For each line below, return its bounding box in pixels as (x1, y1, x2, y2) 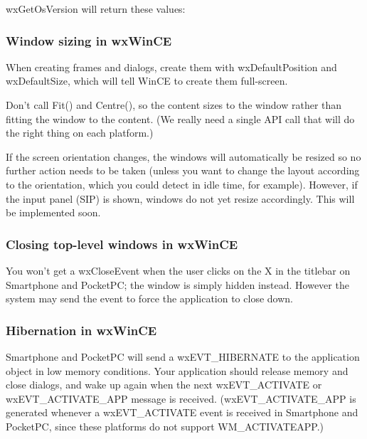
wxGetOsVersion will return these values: (6, 1, 186, 16)
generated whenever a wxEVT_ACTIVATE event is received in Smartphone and (6, 405, 358, 420)
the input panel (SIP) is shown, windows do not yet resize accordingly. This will (6, 191, 355, 206)
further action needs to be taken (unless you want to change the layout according (6, 163, 360, 178)
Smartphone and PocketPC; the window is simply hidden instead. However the (6, 277, 349, 292)
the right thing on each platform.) (6, 125, 154, 140)
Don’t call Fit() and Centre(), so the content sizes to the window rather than (6, 97, 342, 112)
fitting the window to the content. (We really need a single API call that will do (6, 111, 355, 126)
